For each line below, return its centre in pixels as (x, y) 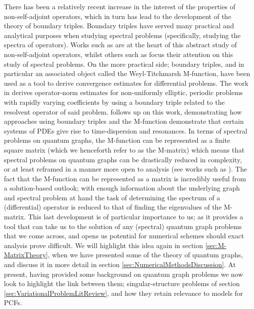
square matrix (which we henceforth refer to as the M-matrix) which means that (124, 149)
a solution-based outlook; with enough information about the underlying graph (122, 188)
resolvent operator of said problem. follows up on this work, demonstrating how (123, 111)
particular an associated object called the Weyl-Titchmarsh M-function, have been (127, 73)
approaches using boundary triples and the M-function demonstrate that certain (124, 121)
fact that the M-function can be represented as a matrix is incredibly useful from (125, 178)
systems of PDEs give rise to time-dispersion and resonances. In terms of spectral (126, 130)
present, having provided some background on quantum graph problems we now (124, 274)
